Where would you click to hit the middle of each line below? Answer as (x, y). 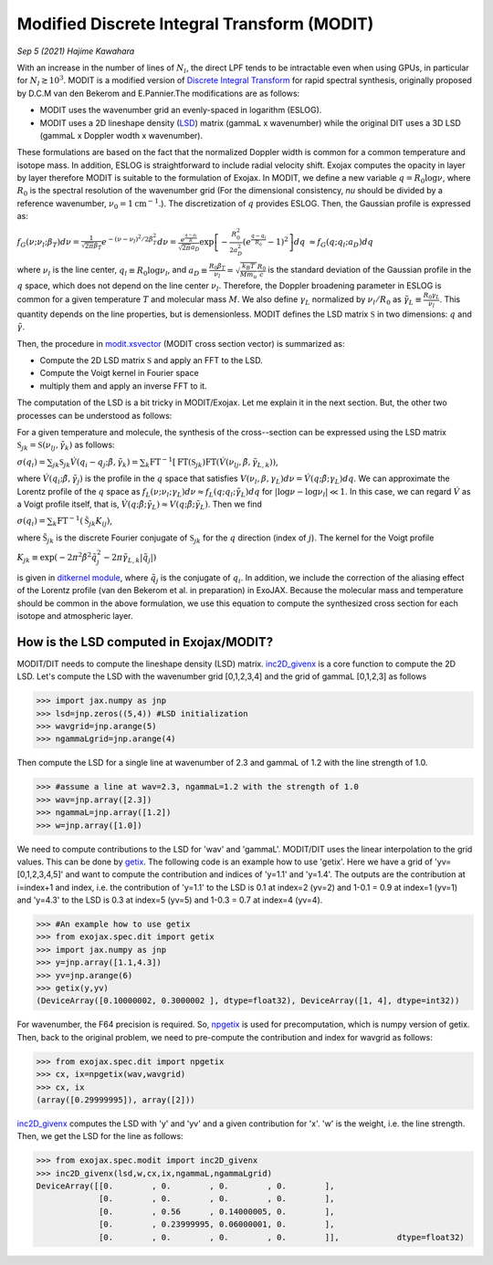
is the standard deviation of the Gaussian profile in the (370, 270)
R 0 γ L (431, 296)
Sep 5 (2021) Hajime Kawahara (76, 51)
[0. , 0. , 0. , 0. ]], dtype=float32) (282, 1237)
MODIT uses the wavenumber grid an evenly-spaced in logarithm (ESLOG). (181, 110)
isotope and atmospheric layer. (75, 615)
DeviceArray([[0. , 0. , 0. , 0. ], (185, 1186)
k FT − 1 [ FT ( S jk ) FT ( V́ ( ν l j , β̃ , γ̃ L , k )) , (212, 462)
